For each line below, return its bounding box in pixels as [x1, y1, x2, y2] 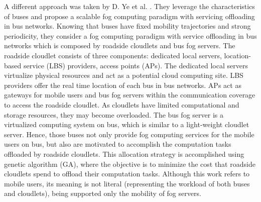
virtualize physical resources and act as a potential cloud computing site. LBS [4, 70, 243, 80]
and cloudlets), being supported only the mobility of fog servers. [4, 188, 201, 198]
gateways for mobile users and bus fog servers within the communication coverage [4, 89, 255, 100]
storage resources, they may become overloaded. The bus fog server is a [4, 109, 223, 120]
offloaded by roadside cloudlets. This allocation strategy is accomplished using [4, 148, 244, 159]
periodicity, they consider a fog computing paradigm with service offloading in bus [4, 30, 257, 41]
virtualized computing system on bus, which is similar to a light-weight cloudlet [4, 119, 249, 130]
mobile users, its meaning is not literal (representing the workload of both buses [4, 178, 250, 188]
